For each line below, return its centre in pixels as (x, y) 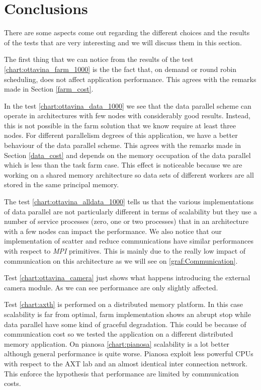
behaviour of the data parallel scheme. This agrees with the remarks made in (123, 145)
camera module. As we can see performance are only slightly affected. (111, 287)
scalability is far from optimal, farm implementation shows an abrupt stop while (127, 314)
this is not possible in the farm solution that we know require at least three (120, 125)
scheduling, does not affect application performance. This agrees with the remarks (130, 79)
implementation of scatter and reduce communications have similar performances (129, 241)
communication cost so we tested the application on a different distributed (119, 334)
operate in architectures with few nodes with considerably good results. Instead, (127, 115)
